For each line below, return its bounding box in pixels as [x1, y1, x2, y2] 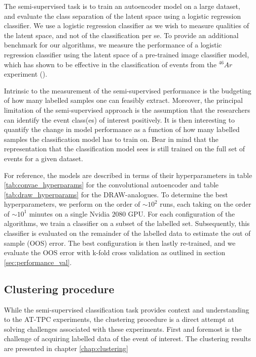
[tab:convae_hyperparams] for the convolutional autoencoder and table [4, 179, 219, 190]
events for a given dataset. [4, 153, 83, 163]
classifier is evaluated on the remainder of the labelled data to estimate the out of [4, 228, 251, 238]
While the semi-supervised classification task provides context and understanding [4, 304, 249, 314]
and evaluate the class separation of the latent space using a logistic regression [4, 10, 241, 21]
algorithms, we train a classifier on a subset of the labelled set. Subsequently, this [4, 218, 250, 228]
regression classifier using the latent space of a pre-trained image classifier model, [4, 49, 249, 59]
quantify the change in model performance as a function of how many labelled [4, 124, 240, 134]
